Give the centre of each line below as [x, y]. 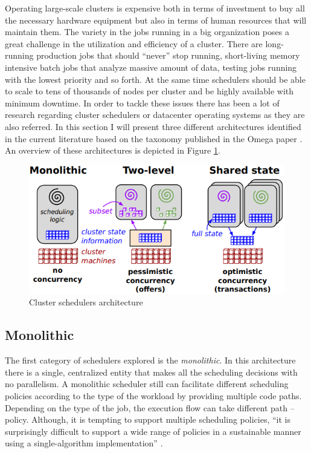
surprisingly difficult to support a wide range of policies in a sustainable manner [153, 431]
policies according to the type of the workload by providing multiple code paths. [153, 396]
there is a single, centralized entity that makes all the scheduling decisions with [151, 372]
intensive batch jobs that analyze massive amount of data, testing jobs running [151, 67]
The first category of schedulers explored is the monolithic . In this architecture [150, 360]
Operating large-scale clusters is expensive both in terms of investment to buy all [155, 8]
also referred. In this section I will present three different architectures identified [153, 126]
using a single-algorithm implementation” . [84, 443]
